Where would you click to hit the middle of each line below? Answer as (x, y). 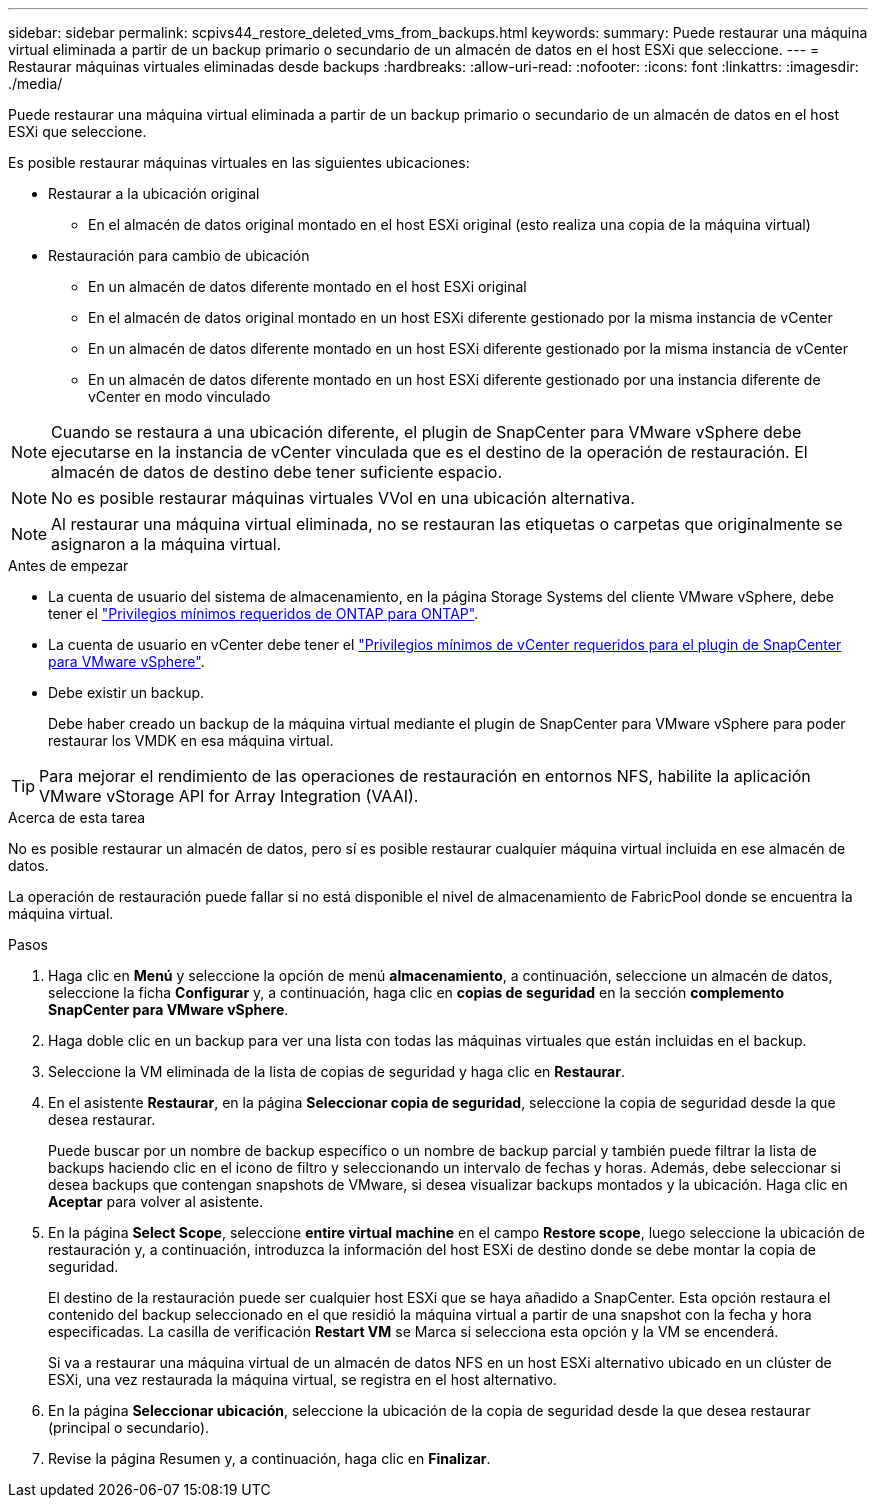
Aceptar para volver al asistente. (156, 1201)
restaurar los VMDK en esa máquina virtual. (191, 740)
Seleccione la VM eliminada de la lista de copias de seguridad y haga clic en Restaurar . (336, 1071)
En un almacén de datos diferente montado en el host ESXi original (307, 286)
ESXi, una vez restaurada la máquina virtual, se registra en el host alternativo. (302, 1379)
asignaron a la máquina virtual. (166, 544)
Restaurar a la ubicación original (154, 193)
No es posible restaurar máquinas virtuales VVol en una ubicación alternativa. (343, 498)
